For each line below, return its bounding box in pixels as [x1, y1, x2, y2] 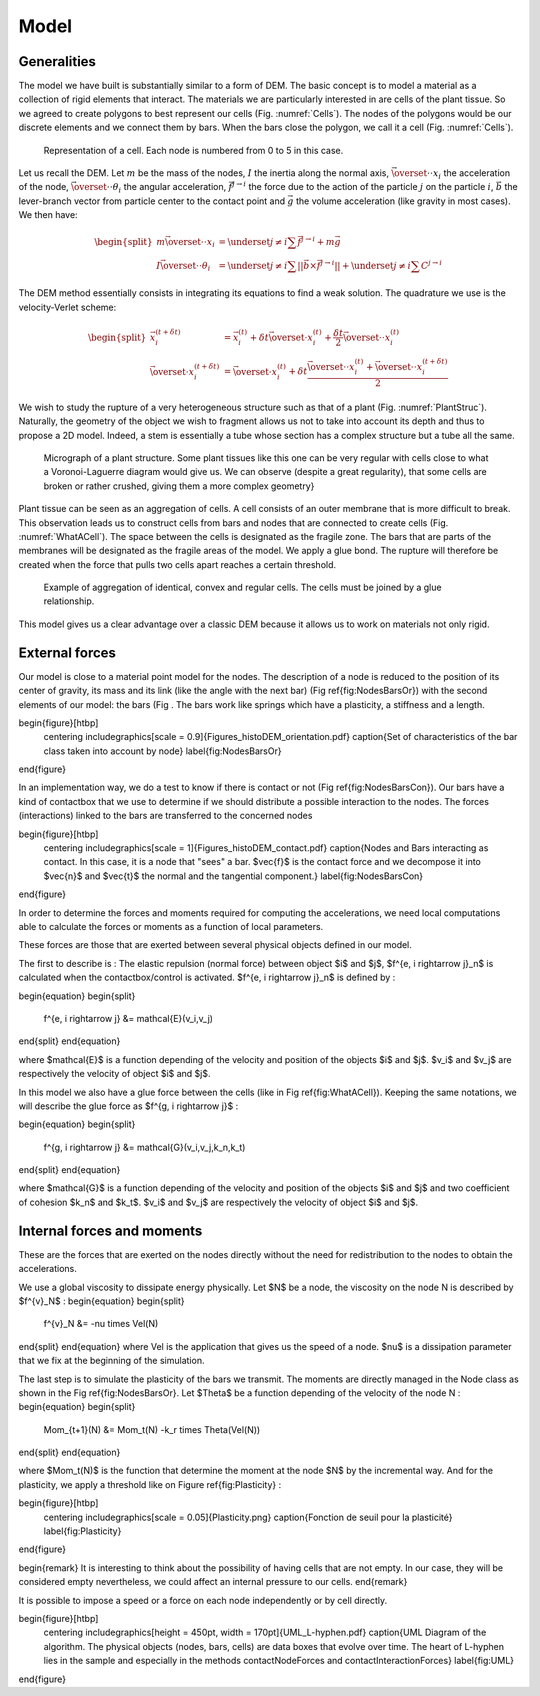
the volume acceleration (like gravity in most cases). [295, 195, 511, 207]
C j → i [420, 258, 443, 271]
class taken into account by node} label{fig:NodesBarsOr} [43, 745, 282, 757]
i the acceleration [438, 167, 511, 181]
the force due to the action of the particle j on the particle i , [248, 181, 494, 193]
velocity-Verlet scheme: [18, 301, 117, 313]
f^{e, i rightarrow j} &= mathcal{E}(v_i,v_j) [43, 1012, 214, 1024]
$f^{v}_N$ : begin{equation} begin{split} [18, 1295, 185, 1307]
